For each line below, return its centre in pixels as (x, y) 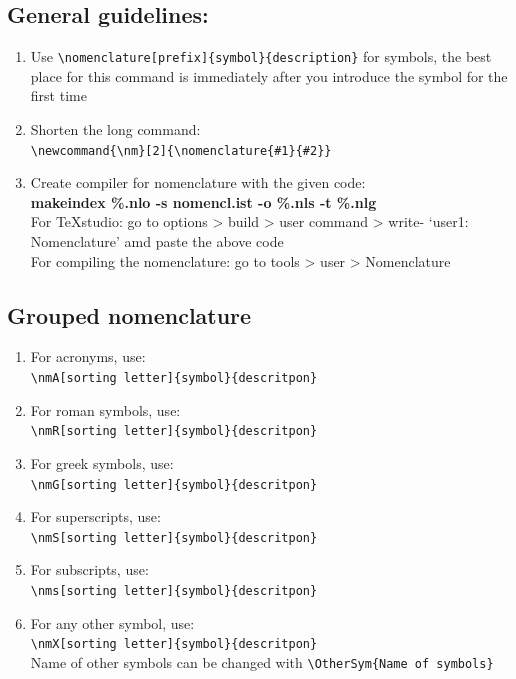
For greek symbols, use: (102, 462)
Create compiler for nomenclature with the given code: (198, 182)
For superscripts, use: (95, 516)
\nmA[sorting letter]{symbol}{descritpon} (174, 378)
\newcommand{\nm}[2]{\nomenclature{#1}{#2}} (181, 150)
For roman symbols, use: (105, 409)
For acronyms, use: (88, 356)
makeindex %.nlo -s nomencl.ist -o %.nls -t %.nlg (203, 201)
